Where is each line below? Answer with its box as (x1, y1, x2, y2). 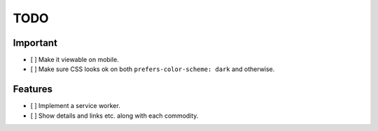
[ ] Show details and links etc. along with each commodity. (30, 111, 199, 120)
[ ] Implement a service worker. (30, 102, 120, 110)
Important (13, 37, 57, 49)
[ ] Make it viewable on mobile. (30, 56, 119, 64)
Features (13, 84, 52, 95)
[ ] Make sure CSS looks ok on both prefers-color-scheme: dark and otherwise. (30, 65, 275, 73)
